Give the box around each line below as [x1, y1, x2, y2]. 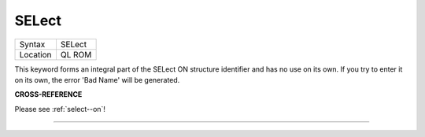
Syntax [19, 39, 46, 50]
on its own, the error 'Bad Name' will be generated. [14, 75, 180, 84]
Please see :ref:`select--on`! [14, 104, 106, 113]
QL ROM [60, 49, 92, 60]
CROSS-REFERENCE [14, 90, 83, 99]
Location [19, 49, 52, 60]
